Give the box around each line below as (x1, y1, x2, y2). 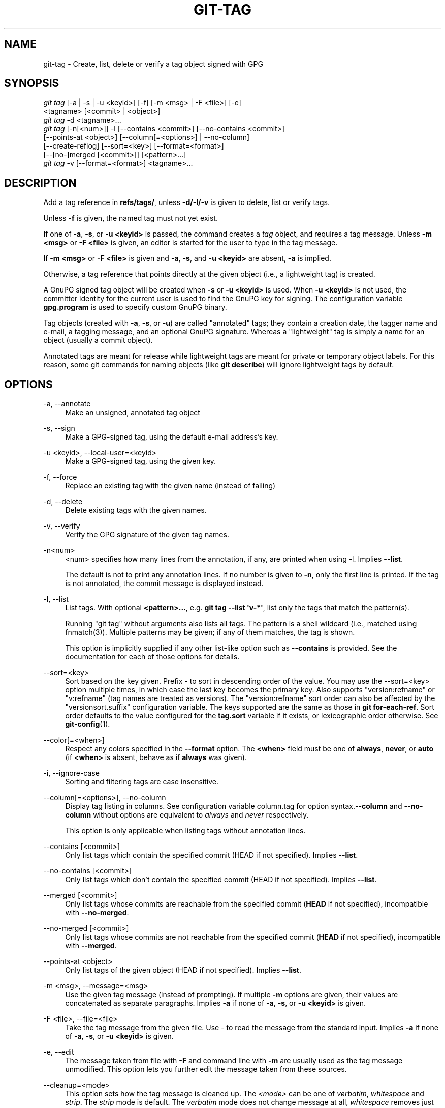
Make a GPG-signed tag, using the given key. (65, 457, 216, 466)
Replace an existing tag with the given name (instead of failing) (65, 481, 276, 490)
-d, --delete (43, 497, 83, 506)
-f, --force (43, 473, 77, 482)
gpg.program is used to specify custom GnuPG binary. (43, 303, 227, 312)
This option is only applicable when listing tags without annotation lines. (65, 826, 306, 835)
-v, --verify (43, 521, 80, 531)
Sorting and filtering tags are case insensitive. (65, 777, 218, 786)
